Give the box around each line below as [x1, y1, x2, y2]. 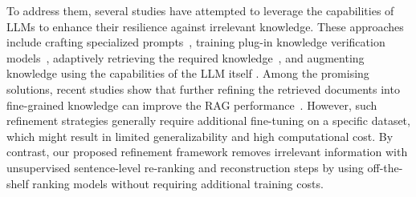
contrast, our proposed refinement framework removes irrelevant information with [6, 143, 408, 160]
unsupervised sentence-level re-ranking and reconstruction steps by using [6, 159, 364, 175]
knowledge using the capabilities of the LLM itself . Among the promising [6, 65, 369, 82]
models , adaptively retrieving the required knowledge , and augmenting [6, 49, 365, 66]
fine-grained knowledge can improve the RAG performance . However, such [6, 96, 377, 113]
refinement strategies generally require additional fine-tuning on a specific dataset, [6, 112, 410, 129]
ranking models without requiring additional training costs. [32, 175, 324, 191]
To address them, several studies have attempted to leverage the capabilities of [6, 2, 394, 18]
